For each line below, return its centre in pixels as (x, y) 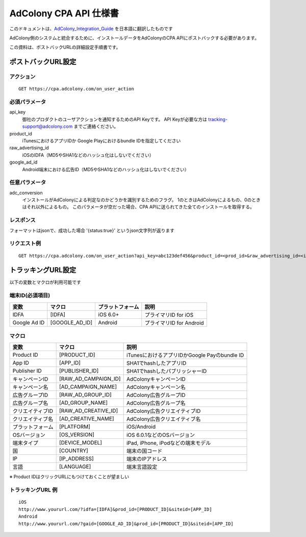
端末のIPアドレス (147, 459)
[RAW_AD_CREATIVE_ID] (88, 411)
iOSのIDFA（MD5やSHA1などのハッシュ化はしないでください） (88, 155)
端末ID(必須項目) (30, 295)
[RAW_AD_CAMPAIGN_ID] (90, 379)
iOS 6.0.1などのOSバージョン (160, 435)
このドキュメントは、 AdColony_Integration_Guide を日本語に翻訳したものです (91, 29)
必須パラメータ (28, 102)
